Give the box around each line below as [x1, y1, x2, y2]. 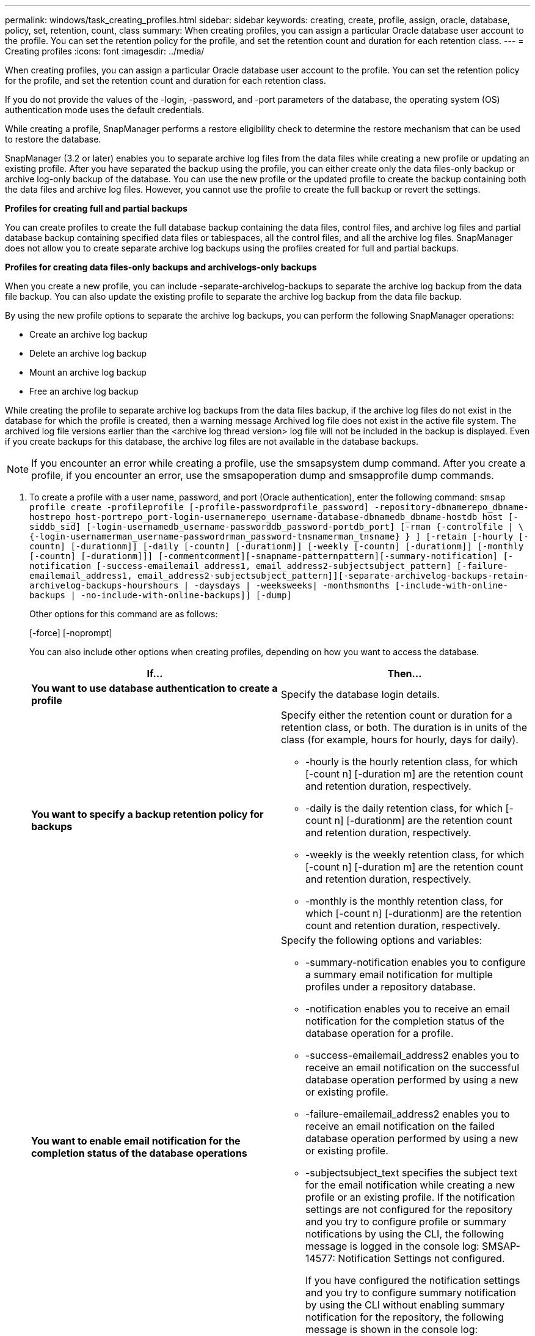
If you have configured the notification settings [305, 1274, 520, 1286]
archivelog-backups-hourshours [29, 581, 179, 590]
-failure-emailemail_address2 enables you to [305, 1108, 510, 1120]
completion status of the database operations [31, 1147, 247, 1159]
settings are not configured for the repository [305, 1203, 513, 1215]
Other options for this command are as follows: [29, 609, 218, 619]
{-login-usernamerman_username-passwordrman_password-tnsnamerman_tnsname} [29, 532, 400, 541]
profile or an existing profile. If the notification [305, 1191, 515, 1203]
